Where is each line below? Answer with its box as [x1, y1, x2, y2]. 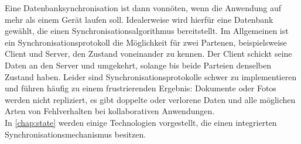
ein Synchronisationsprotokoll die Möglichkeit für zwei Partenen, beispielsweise [5, 36, 287, 48]
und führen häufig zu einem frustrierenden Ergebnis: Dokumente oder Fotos [5, 82, 276, 94]
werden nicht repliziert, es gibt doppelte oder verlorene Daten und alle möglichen [5, 93, 296, 105]
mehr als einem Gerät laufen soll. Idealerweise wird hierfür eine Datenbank [5, 13, 273, 25]
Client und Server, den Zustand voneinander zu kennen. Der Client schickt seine [5, 47, 292, 60]
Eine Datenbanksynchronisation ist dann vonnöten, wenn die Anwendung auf [5, 2, 282, 13]
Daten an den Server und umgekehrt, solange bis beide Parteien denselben [5, 59, 272, 71]
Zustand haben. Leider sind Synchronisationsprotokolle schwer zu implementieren [5, 70, 297, 83]
